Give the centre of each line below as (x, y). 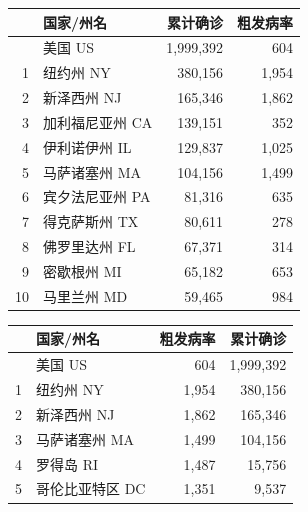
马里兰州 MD (85, 295)
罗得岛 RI (67, 463)
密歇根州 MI (82, 270)
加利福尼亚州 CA (98, 121)
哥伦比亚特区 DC (91, 488)
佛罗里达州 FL (89, 246)
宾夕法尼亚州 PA (97, 196)
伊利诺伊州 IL (87, 146)
